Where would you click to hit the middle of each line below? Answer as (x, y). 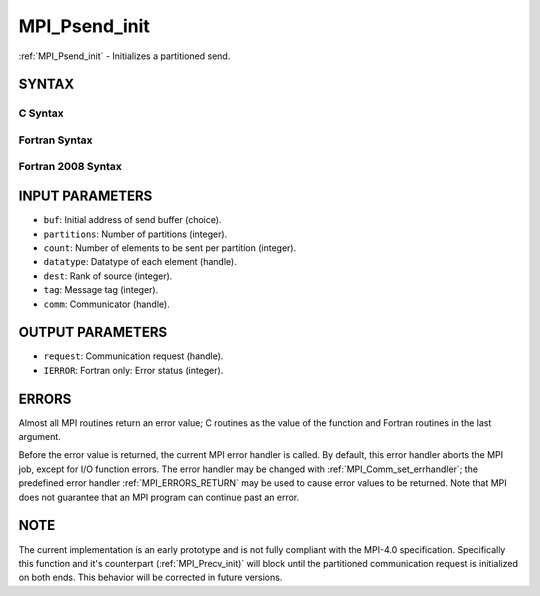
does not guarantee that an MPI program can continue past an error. (159, 497)
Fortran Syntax (55, 140)
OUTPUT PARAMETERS (93, 332)
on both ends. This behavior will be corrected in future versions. (150, 577)
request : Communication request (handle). (133, 356)
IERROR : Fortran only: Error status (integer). (133, 370)
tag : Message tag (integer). (101, 290)
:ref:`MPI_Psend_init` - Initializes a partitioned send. (124, 56)
